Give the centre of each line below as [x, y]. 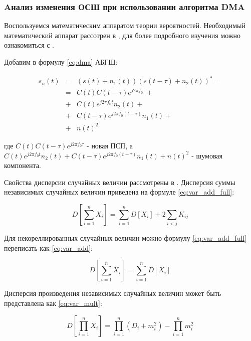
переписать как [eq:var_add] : [48, 247]
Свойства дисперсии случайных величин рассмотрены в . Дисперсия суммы [120, 182]
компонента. [23, 165]
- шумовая [207, 155]
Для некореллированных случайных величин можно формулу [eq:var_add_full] [125, 238]
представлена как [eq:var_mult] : [53, 303]
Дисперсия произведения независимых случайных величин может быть [113, 293]
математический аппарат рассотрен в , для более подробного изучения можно [122, 35]
